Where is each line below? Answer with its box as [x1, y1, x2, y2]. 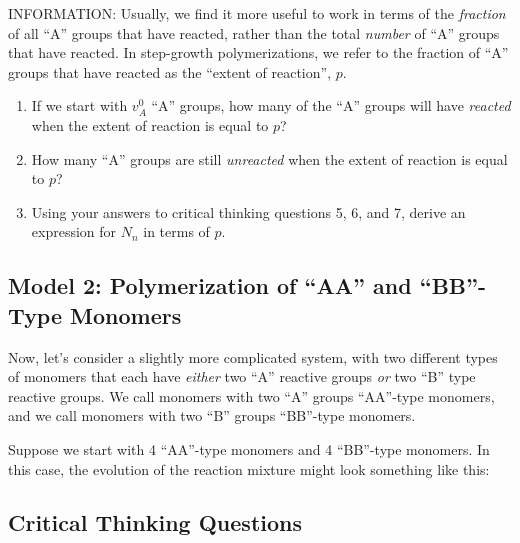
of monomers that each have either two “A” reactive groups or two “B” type [8, 366, 476, 387]
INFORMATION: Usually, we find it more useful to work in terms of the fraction [8, 3, 506, 23]
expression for [31, 221, 117, 242]
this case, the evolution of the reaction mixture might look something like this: [8, 458, 490, 479]
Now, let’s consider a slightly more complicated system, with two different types [8, 346, 498, 367]
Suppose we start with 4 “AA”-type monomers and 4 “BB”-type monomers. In [8, 438, 490, 459]
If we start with [31, 95, 128, 116]
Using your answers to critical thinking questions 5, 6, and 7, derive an [31, 201, 466, 222]
